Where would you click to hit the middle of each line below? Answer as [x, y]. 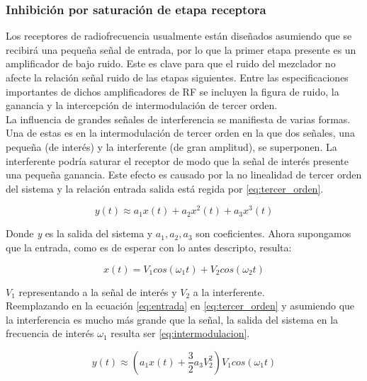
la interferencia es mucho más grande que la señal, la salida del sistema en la [172, 319]
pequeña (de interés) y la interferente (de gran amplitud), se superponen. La [171, 146]
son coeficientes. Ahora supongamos [273, 233]
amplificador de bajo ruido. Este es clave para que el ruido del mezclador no [171, 63]
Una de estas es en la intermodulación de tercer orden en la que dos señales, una [180, 133]
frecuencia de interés [50, 333]
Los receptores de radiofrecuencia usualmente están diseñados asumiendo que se [179, 36]
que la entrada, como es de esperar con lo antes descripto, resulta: [149, 248]
